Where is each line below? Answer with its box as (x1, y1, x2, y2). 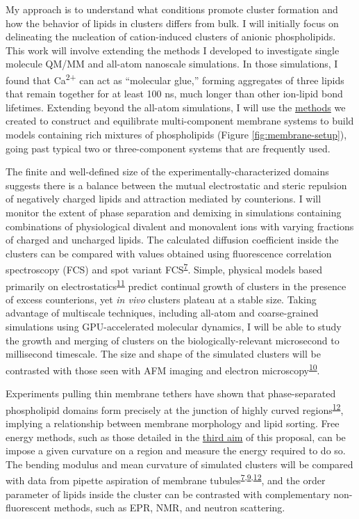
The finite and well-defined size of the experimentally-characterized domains (6, 164, 329, 179)
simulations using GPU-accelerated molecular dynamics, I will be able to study (6, 319, 342, 334)
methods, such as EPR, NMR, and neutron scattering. (53, 500, 285, 515)
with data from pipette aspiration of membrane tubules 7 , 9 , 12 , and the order (6, 471, 326, 487)
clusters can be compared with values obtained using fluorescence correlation (6, 246, 332, 260)
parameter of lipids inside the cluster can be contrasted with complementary (6, 486, 331, 501)
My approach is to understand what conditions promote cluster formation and (6, 2, 338, 16)
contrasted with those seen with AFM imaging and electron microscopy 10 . (6, 360, 320, 377)
